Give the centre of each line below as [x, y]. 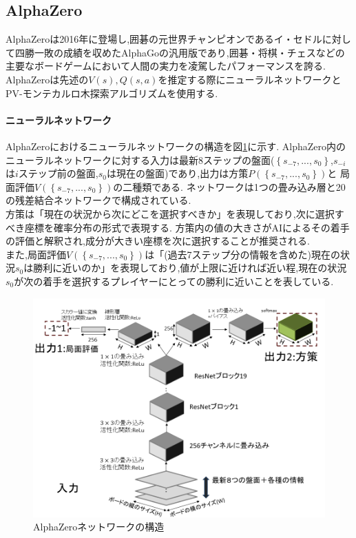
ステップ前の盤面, [58, 173]
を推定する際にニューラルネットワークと [250, 79]
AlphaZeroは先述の [47, 79]
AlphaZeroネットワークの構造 [99, 527]
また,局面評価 [36, 254]
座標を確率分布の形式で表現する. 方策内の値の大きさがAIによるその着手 [187, 227]
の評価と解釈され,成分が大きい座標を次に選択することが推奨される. [158, 241]
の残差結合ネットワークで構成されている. [98, 200]
